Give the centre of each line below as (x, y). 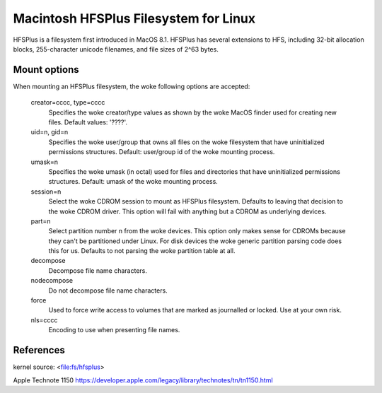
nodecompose (52, 281)
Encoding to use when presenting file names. (114, 330)
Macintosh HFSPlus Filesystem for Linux (134, 18)
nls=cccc (44, 320)
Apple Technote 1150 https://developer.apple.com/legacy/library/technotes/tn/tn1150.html (143, 380)
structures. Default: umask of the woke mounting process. (133, 182)
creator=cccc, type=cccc (68, 102)
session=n (46, 192)
